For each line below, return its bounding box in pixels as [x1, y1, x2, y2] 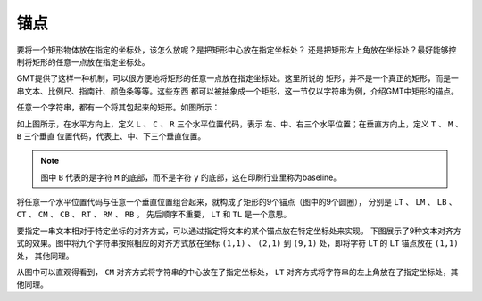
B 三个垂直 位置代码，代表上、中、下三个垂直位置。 [16, 130, 206, 142]
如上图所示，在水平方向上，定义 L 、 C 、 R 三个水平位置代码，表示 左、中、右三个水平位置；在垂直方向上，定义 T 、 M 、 [16, 118, 463, 129]
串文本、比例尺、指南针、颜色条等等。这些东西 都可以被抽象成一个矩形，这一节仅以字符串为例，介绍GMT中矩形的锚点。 [16, 85, 460, 96]
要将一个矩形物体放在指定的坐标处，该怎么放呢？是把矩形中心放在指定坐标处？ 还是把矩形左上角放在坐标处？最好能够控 [16, 45, 457, 55]
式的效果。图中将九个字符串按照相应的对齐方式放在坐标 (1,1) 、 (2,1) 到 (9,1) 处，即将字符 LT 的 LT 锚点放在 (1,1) [16, 238, 459, 248]
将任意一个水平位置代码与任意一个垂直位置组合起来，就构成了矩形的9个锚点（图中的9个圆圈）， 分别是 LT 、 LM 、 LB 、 [16, 197, 457, 207]
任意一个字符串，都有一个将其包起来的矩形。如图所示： [16, 102, 220, 113]
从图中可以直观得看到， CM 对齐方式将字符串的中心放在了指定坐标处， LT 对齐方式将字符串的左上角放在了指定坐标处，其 [16, 267, 459, 278]
